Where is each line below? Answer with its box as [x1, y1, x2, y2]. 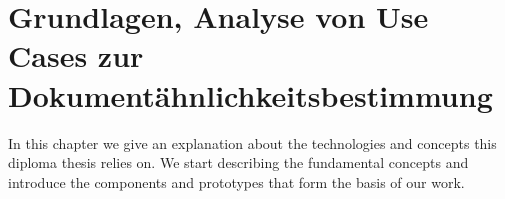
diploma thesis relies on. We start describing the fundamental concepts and [8, 152, 469, 173]
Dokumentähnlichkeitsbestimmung [8, 74, 493, 115]
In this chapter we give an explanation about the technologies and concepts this [8, 132, 497, 153]
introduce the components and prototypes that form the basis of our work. [8, 171, 465, 192]
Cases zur [8, 35, 144, 76]
